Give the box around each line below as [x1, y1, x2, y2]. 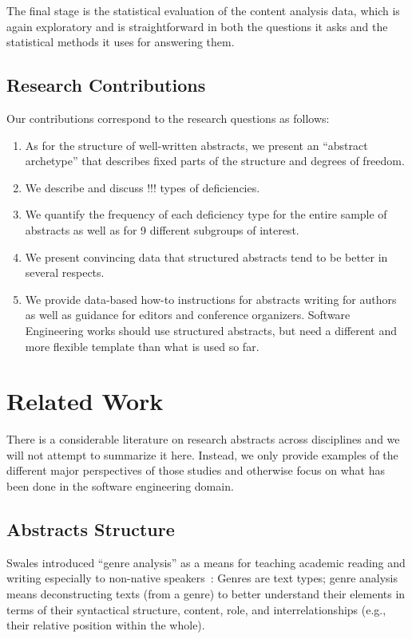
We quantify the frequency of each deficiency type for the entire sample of [25, 206, 387, 223]
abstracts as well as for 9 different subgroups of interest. [25, 221, 299, 238]
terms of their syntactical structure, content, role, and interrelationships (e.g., [6, 601, 386, 617]
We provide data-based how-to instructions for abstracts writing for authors [25, 290, 397, 307]
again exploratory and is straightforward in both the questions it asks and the [6, 18, 388, 34]
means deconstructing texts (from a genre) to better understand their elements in [6, 586, 406, 602]
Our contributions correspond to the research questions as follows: [6, 109, 330, 126]
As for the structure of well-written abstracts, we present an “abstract [25, 136, 368, 153]
